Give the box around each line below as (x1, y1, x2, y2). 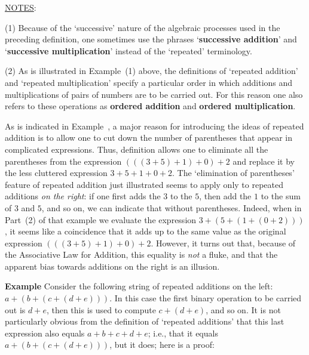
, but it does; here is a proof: (109, 338, 215, 351)
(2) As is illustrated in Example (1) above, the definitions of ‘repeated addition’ (5, 64, 298, 77)
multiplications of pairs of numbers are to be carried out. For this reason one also (5, 88, 303, 100)
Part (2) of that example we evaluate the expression (5, 213, 197, 226)
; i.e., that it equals (148, 326, 218, 339)
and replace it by (232, 155, 295, 167)
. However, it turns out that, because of (151, 236, 296, 249)
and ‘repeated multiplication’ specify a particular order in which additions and (5, 76, 293, 88)
